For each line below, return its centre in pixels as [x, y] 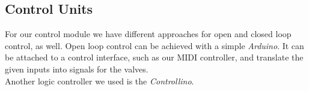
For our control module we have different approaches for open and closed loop [148, 34]
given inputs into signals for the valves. [77, 69]
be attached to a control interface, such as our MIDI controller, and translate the [154, 57]
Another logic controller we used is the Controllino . [99, 81]
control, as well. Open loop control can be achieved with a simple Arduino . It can [154, 45]
